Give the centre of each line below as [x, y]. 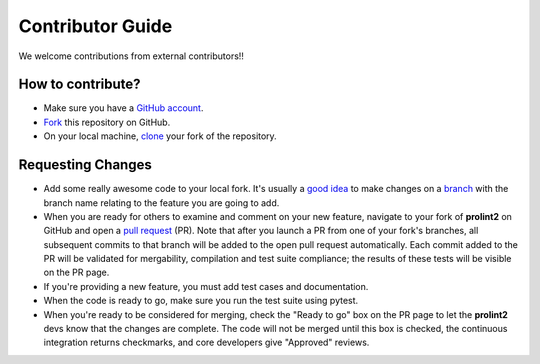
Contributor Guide [95, 26]
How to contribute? [79, 84]
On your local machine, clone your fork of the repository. [160, 136]
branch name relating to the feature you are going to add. [161, 202]
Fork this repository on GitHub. [107, 122]
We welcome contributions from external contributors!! [131, 56]
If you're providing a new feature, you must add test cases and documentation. [206, 286]
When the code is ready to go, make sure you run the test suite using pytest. [201, 301]
